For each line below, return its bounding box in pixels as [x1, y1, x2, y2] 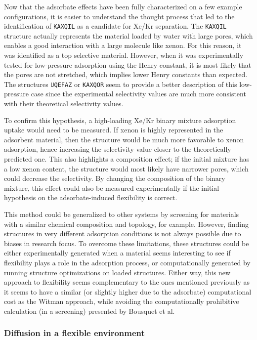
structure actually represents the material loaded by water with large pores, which [4, 30, 253, 41]
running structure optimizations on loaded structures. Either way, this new [4, 267, 231, 277]
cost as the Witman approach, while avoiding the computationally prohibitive [4, 296, 239, 306]
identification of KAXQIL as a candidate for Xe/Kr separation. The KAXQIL [4, 21, 227, 31]
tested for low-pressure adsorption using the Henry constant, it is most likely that [4, 59, 252, 70]
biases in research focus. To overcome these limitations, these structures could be [4, 238, 249, 248]
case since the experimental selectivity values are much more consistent [31, 88, 246, 99]
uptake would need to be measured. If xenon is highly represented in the [4, 125, 223, 135]
